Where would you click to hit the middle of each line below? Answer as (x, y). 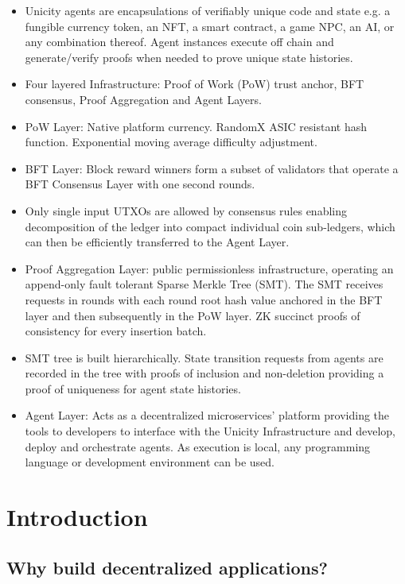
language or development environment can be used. (150, 462)
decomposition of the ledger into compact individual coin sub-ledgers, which (210, 226)
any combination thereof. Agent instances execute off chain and (179, 42)
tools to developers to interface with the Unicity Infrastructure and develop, (210, 431)
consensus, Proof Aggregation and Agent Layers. (143, 99)
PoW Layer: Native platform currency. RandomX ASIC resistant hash (196, 126)
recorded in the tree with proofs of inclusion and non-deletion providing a (204, 373)
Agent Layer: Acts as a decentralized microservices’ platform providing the (207, 415)
